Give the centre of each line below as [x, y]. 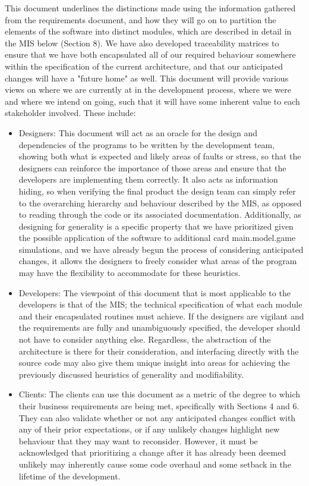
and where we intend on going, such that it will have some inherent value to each [152, 101]
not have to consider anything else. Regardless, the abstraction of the [145, 339]
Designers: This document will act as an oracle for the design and [138, 132]
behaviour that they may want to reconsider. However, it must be [138, 440]
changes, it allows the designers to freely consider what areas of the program [158, 261]
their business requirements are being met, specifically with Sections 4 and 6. [159, 406]
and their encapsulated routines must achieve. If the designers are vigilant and [161, 316]
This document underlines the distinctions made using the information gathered [150, 8]
